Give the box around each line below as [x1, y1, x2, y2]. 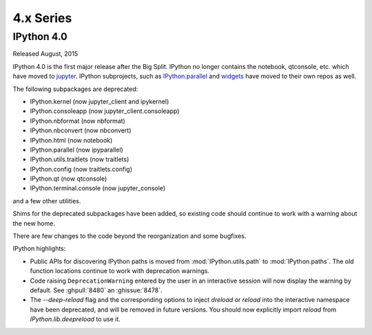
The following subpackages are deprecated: [12, 85, 138, 93]
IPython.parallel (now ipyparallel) [30, 145, 123, 154]
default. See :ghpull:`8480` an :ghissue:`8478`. [30, 286, 163, 294]
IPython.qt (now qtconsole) [30, 174, 107, 183]
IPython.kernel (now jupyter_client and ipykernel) [30, 97, 169, 105]
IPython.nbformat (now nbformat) [30, 116, 125, 125]
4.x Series [12, 10, 72, 26]
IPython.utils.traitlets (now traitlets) [30, 155, 130, 163]
